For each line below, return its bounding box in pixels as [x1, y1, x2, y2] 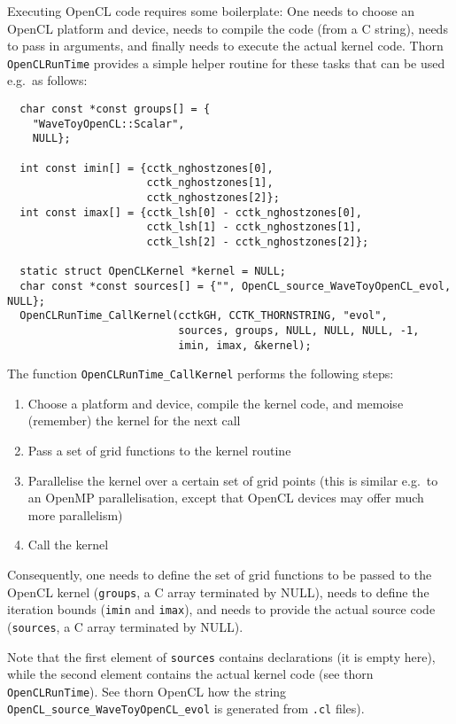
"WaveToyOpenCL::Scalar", [32, 117, 185, 130]
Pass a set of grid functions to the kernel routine [27, 441, 291, 460]
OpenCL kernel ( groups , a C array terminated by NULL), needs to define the [7, 582, 429, 601]
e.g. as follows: [7, 71, 88, 90]
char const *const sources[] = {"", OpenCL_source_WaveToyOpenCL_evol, [19, 279, 452, 292]
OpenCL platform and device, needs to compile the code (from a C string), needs [7, 19, 448, 37]
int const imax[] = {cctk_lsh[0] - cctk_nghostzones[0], [19, 206, 362, 219]
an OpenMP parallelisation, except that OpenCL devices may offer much [27, 488, 424, 507]
